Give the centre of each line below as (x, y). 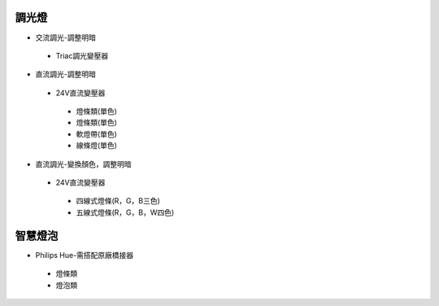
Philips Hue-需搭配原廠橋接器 (85, 255)
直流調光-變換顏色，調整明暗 (83, 164)
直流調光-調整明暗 (66, 74)
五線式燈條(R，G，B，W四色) (125, 212)
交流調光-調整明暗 (66, 37)
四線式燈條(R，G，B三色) (118, 201)
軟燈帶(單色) (97, 133)
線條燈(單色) (97, 146)
